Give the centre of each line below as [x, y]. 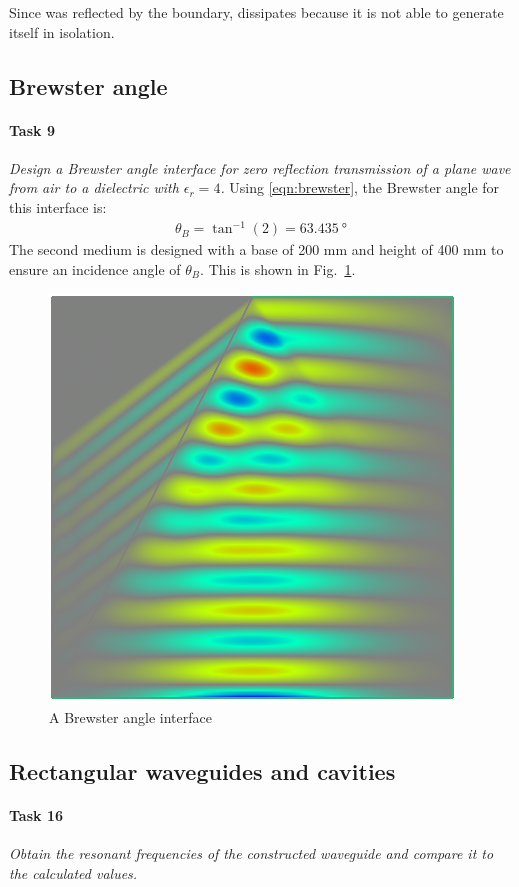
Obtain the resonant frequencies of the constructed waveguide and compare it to [251, 853]
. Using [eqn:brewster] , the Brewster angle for [360, 187]
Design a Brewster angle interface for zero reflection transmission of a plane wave [260, 167]
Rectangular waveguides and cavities [202, 770]
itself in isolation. [62, 31]
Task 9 [32, 129]
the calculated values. [73, 872]
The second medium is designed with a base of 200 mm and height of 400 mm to [256, 249]
